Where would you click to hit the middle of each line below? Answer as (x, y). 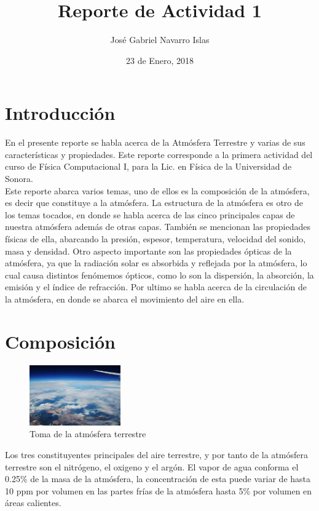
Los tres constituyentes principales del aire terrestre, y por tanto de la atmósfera (156, 454)
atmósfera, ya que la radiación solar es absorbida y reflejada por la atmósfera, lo (156, 263)
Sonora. (19, 179)
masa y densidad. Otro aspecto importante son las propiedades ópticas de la (148, 251)
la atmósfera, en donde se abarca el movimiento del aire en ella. (125, 299)
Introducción (60, 113)
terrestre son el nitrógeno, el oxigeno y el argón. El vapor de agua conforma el (152, 466)
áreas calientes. (33, 503)
